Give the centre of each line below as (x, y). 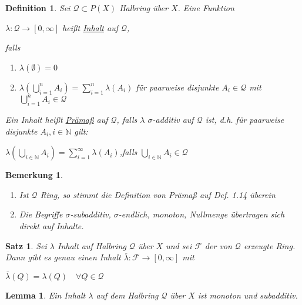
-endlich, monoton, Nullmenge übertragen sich (202, 214)
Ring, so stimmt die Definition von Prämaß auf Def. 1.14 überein (158, 194)
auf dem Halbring (127, 295)
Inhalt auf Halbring (92, 245)
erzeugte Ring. (269, 245)
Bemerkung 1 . (34, 175)
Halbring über (144, 8)
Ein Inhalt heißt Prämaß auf (57, 120)
